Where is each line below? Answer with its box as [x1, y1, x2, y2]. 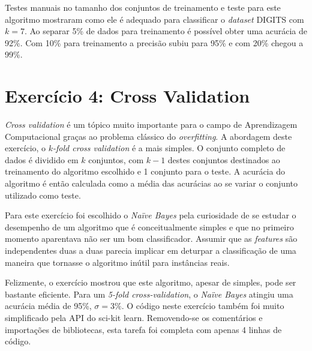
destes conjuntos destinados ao [167, 153, 280, 166]
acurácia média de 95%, [5, 299, 92, 312]
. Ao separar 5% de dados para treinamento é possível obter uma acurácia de [24, 25, 308, 37]
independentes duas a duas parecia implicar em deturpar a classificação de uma [5, 244, 296, 257]
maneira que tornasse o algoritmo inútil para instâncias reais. [5, 256, 230, 268]
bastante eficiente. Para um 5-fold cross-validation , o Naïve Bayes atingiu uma [5, 287, 293, 300]
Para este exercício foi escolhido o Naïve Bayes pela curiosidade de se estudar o [5, 209, 296, 221]
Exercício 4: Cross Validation [5, 83, 250, 108]
